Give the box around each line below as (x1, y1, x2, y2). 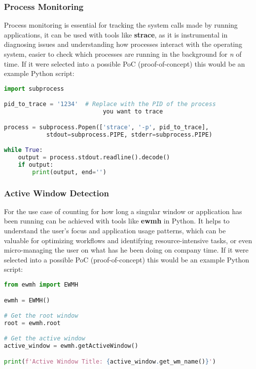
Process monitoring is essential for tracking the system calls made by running (4, 20, 238, 30)
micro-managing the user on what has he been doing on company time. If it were (4, 245, 249, 255)
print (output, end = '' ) (32, 168, 107, 176)
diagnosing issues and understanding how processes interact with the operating (4, 39, 243, 49)
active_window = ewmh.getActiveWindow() (4, 342, 139, 350)
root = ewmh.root (4, 319, 61, 327)
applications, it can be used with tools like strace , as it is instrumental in (4, 29, 228, 39)
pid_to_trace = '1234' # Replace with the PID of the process (4, 101, 216, 108)
